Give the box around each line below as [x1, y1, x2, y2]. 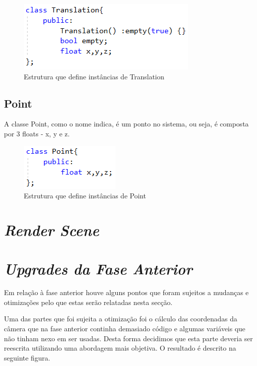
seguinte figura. [4, 352, 51, 363]
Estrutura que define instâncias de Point [24, 190, 146, 201]
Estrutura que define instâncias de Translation [24, 71, 164, 81]
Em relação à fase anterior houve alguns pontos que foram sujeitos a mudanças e [4, 287, 249, 298]
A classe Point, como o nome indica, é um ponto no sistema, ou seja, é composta [4, 119, 249, 129]
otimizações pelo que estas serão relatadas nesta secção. [4, 297, 173, 307]
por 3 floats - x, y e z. [4, 128, 70, 138]
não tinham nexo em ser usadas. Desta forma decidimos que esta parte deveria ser [4, 333, 253, 343]
